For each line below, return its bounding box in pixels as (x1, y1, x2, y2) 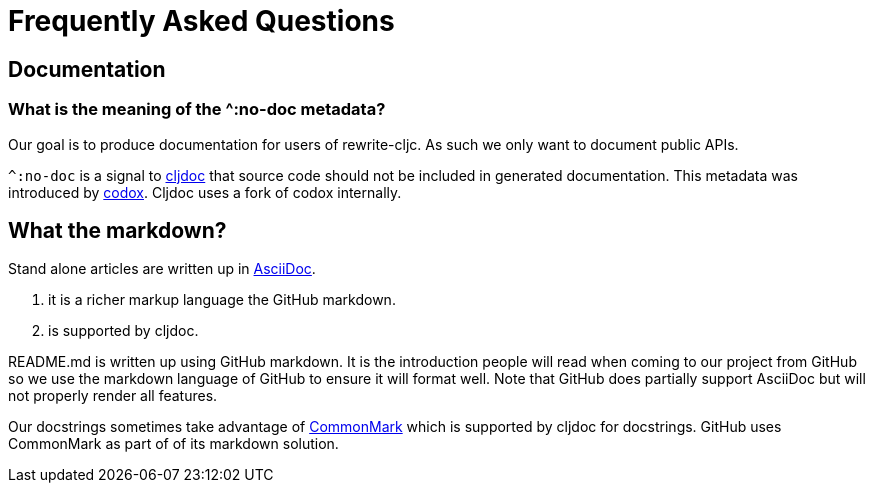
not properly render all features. (8, 387, 218, 405)
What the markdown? (8, 217, 227, 243)
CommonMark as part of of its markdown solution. (8, 435, 339, 453)
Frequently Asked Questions (8, 4, 395, 38)
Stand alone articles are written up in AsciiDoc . (8, 260, 316, 278)
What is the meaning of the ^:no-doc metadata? (8, 99, 386, 120)
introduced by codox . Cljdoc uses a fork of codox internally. (8, 183, 402, 201)
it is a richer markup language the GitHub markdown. (48, 291, 396, 309)
